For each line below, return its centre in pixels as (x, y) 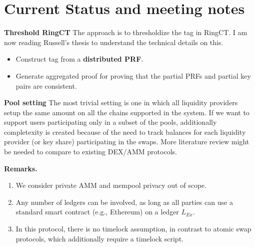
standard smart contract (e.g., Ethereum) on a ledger (97, 212)
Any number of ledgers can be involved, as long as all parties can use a (124, 202)
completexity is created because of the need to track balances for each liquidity (125, 132)
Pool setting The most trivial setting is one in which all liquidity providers (121, 102)
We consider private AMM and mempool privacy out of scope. (111, 185)
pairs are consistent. (46, 85)
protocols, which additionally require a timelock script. (99, 238)
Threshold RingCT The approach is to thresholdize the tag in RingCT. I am (126, 32)
